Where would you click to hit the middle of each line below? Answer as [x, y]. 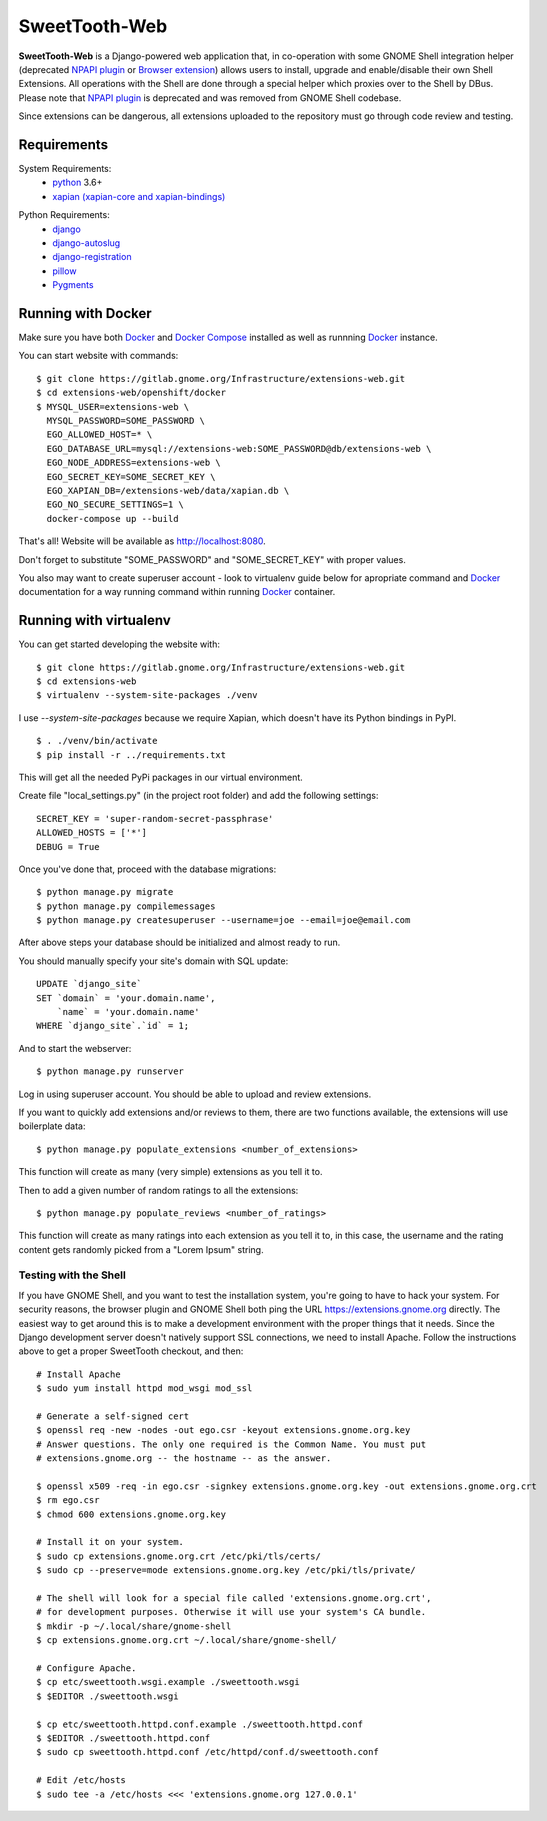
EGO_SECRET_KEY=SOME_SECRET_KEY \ [131, 476]
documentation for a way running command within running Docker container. [177, 592]
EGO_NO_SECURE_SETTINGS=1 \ [115, 504]
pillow [64, 271]
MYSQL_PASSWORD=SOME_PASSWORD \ [125, 420]
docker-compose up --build [112, 518]
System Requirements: [65, 169]
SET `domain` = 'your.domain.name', [126, 998]
